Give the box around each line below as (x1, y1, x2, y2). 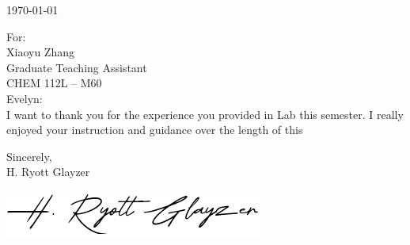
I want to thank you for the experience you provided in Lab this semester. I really (6, 105, 404, 122)
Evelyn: (6, 90, 43, 106)
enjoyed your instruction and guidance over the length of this (6, 121, 303, 138)
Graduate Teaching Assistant (6, 59, 147, 75)
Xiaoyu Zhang (6, 44, 74, 60)
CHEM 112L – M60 (6, 75, 102, 91)
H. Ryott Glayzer (6, 163, 90, 180)
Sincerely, (6, 147, 52, 164)
